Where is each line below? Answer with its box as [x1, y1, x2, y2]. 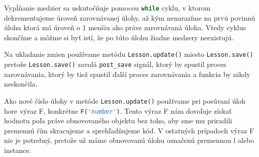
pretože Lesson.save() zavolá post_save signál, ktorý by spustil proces [4, 59, 226, 69]
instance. [4, 145, 31, 155]
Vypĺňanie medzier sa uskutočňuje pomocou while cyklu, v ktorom [4, 3, 211, 13]
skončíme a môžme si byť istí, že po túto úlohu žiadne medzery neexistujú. [4, 32, 234, 42]
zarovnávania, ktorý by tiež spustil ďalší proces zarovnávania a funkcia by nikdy [4, 68, 250, 79]
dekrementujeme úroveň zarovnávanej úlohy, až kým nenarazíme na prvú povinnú [4, 12, 255, 23]
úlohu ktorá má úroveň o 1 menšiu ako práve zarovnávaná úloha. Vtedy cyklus [4, 22, 246, 33]
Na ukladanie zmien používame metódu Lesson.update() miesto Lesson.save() [4, 49, 253, 59]
